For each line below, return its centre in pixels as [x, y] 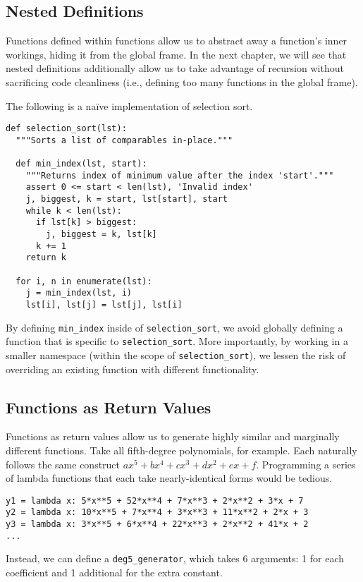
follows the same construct [63, 464]
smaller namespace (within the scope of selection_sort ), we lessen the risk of [176, 354]
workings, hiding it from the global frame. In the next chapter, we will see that [176, 54]
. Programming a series [306, 464]
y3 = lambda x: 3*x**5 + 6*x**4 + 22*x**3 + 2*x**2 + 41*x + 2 [157, 525]
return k [46, 258]
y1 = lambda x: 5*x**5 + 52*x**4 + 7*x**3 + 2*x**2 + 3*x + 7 [155, 501]
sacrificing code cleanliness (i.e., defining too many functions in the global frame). [182, 81]
